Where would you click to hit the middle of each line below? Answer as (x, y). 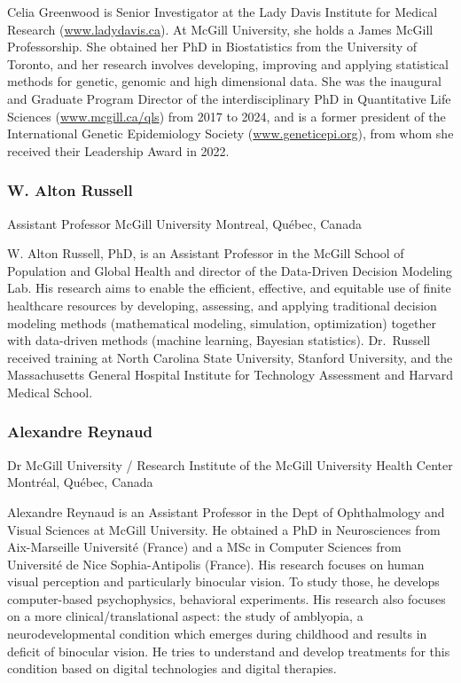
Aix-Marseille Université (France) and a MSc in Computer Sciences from (204, 547)
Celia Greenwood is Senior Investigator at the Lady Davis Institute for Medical (223, 12)
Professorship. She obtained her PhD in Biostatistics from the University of (212, 47)
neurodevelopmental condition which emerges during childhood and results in (217, 634)
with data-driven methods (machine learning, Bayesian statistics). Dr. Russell (219, 340)
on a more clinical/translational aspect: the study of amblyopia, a (185, 616)
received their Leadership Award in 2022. (118, 150)
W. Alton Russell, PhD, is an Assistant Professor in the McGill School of (206, 253)
